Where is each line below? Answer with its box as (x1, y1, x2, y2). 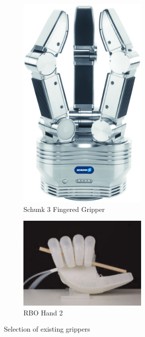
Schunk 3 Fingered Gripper (23, 204, 105, 214)
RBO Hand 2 (23, 307, 63, 317)
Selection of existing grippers (4, 324, 90, 334)
